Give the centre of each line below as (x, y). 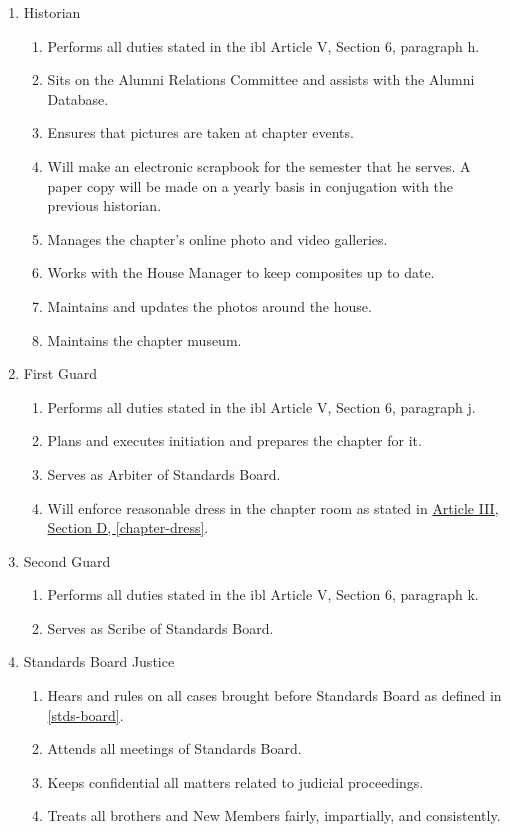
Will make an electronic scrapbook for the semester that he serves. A (259, 165)
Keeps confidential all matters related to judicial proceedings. (235, 781)
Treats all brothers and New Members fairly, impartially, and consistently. (274, 815)
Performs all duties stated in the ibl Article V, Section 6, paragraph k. (263, 594)
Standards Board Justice (99, 661)
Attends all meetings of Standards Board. (174, 748)
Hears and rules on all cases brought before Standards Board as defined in (274, 695)
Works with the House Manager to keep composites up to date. (241, 272)
